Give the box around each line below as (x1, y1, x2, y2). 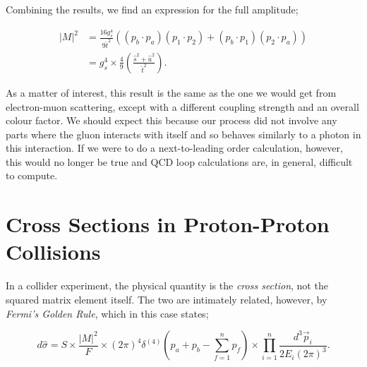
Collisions (6, 237, 101, 266)
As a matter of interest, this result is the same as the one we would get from (6, 85, 337, 100)
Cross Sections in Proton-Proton (6, 210, 330, 239)
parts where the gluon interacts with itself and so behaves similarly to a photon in (6, 126, 361, 141)
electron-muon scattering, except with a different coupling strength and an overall (6, 99, 359, 114)
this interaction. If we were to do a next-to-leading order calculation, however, (6, 140, 343, 155)
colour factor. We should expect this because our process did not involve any (6, 113, 337, 128)
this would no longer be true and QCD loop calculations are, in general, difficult (6, 154, 353, 169)
